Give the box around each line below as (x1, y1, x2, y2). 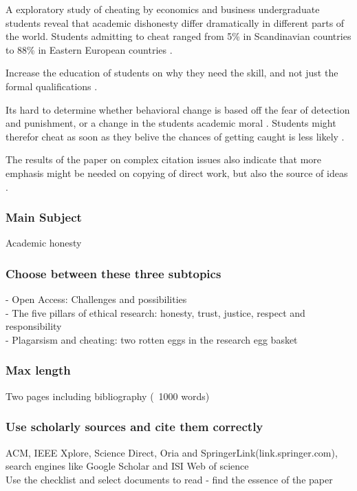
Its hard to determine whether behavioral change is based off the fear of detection (6, 102, 350, 116)
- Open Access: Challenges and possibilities (6, 292, 187, 306)
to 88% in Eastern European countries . (6, 42, 173, 56)
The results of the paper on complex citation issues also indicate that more (6, 152, 322, 167)
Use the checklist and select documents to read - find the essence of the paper (6, 472, 333, 486)
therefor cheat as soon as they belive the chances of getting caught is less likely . (6, 129, 345, 143)
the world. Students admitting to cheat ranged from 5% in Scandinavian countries (6, 29, 351, 43)
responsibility (6, 319, 62, 333)
